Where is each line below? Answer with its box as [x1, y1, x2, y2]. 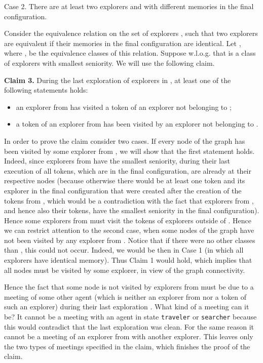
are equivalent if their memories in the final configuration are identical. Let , [4, 37, 241, 48]
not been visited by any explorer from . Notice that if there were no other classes [4, 234, 255, 245]
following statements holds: [4, 85, 88, 95]
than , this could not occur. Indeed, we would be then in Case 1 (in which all [4, 245, 244, 255]
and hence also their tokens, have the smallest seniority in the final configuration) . [4, 205, 259, 216]
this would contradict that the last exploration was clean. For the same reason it [4, 321, 254, 332]
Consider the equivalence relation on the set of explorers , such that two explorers [4, 28, 258, 38]
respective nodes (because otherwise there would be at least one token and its [4, 175, 245, 186]
